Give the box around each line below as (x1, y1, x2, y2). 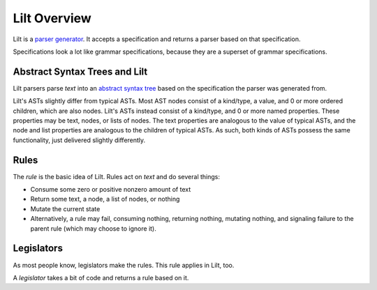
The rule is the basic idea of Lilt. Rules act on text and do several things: (13, 172, 220, 181)
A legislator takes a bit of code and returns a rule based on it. (13, 273, 189, 282)
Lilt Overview (13, 10, 92, 26)
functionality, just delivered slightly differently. (13, 136, 146, 144)
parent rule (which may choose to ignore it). (30, 224, 156, 233)
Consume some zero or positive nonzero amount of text (30, 185, 191, 194)
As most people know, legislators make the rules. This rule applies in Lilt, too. (13, 261, 235, 269)
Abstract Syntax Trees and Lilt (13, 66, 148, 77)
